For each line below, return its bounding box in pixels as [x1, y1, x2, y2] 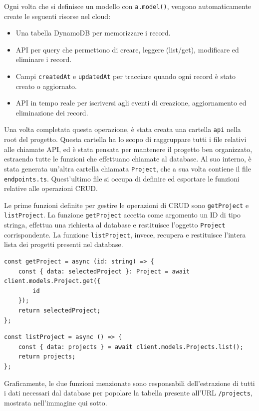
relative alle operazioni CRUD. [4, 183, 98, 193]
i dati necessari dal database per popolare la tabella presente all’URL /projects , [4, 387, 253, 398]
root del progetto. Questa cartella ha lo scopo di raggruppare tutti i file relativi [4, 134, 247, 144]
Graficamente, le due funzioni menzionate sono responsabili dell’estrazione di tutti [4, 377, 255, 388]
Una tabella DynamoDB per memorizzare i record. [15, 27, 171, 38]
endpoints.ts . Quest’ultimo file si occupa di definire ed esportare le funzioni [4, 173, 240, 183]
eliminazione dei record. [15, 107, 88, 117]
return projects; [18, 353, 76, 360]
